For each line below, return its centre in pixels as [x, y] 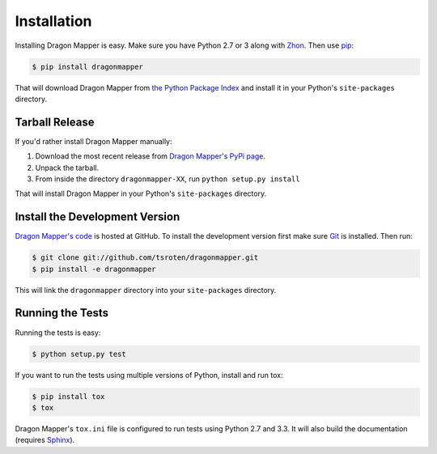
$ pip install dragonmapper [87, 66]
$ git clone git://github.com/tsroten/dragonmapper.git [145, 258]
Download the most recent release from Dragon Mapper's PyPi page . [151, 156]
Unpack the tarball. [67, 168]
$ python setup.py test [79, 354]
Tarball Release [55, 122]
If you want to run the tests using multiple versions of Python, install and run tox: [149, 375]
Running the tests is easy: [58, 333]
